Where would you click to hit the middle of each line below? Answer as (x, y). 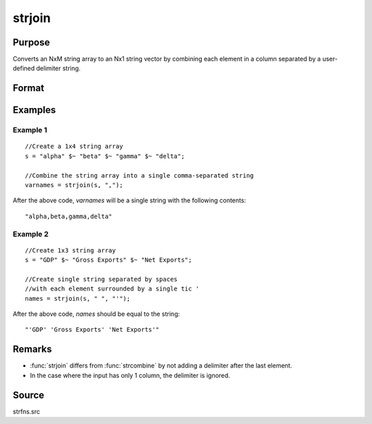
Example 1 (30, 130)
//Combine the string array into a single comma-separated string (139, 175)
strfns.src (27, 411)
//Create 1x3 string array (71, 250)
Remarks (32, 349)
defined (24, 68)
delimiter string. (58, 68)
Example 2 (31, 234)
